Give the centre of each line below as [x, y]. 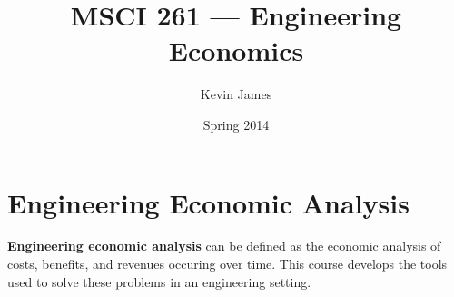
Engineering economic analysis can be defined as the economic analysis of [224, 246]
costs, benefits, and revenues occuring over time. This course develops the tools [227, 264]
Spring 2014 [236, 124]
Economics [236, 50]
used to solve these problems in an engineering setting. [159, 281]
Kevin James [236, 94]
